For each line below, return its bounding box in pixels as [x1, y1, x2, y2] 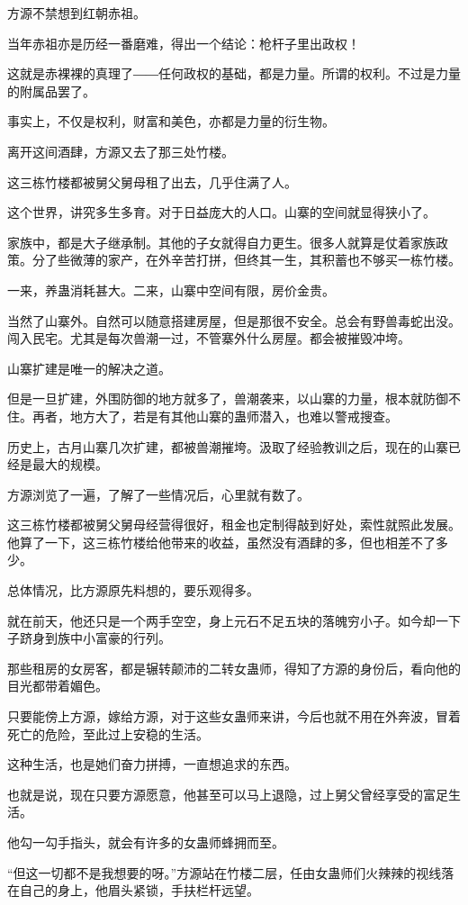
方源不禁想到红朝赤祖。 [7, 4, 146, 22]
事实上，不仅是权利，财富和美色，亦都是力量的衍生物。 [7, 112, 335, 131]
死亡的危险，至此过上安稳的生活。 [7, 724, 209, 743]
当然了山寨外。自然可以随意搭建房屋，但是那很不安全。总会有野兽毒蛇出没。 [7, 311, 461, 330]
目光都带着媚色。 [7, 676, 108, 695]
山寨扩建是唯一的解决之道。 [7, 358, 171, 377]
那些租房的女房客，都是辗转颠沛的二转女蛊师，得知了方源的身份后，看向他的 [7, 658, 461, 677]
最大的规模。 [31, 455, 108, 474]
